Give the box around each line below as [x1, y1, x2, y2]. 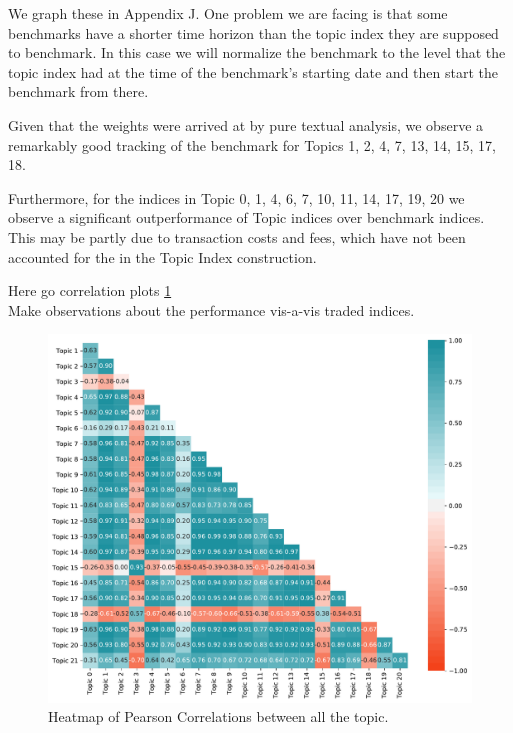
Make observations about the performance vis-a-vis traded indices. [8, 299, 415, 320]
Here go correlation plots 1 [8, 280, 172, 301]
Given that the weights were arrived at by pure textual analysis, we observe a [8, 114, 484, 135]
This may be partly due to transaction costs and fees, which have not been [8, 226, 466, 247]
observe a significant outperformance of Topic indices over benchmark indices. [8, 207, 485, 228]
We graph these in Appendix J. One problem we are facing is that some [8, 3, 448, 23]
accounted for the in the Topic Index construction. [8, 246, 317, 267]
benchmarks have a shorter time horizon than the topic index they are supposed [8, 22, 499, 43]
